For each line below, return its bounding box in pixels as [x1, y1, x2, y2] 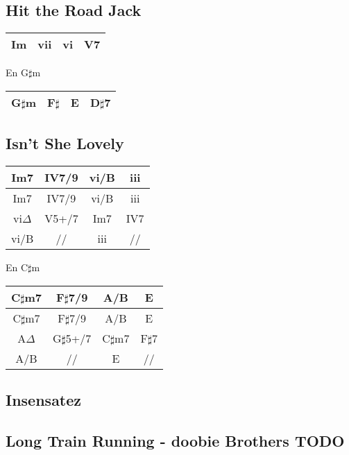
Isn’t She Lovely [6, 132, 124, 154]
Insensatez [6, 388, 82, 410]
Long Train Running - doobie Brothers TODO [6, 429, 345, 451]
